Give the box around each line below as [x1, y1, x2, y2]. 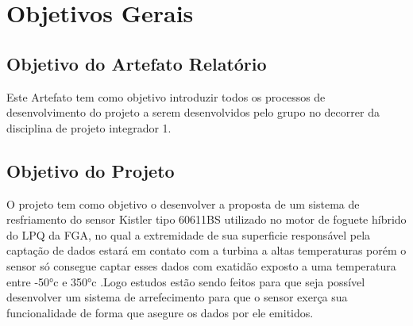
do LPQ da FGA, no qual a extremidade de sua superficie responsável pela [6, 226, 371, 243]
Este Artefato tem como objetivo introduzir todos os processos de [6, 88, 326, 105]
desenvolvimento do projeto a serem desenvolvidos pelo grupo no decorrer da [6, 104, 380, 121]
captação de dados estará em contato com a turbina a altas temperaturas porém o [6, 242, 407, 259]
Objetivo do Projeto [6, 158, 175, 182]
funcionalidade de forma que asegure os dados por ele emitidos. [6, 304, 314, 320]
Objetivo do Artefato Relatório [6, 51, 267, 75]
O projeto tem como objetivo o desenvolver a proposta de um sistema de [6, 195, 360, 212]
